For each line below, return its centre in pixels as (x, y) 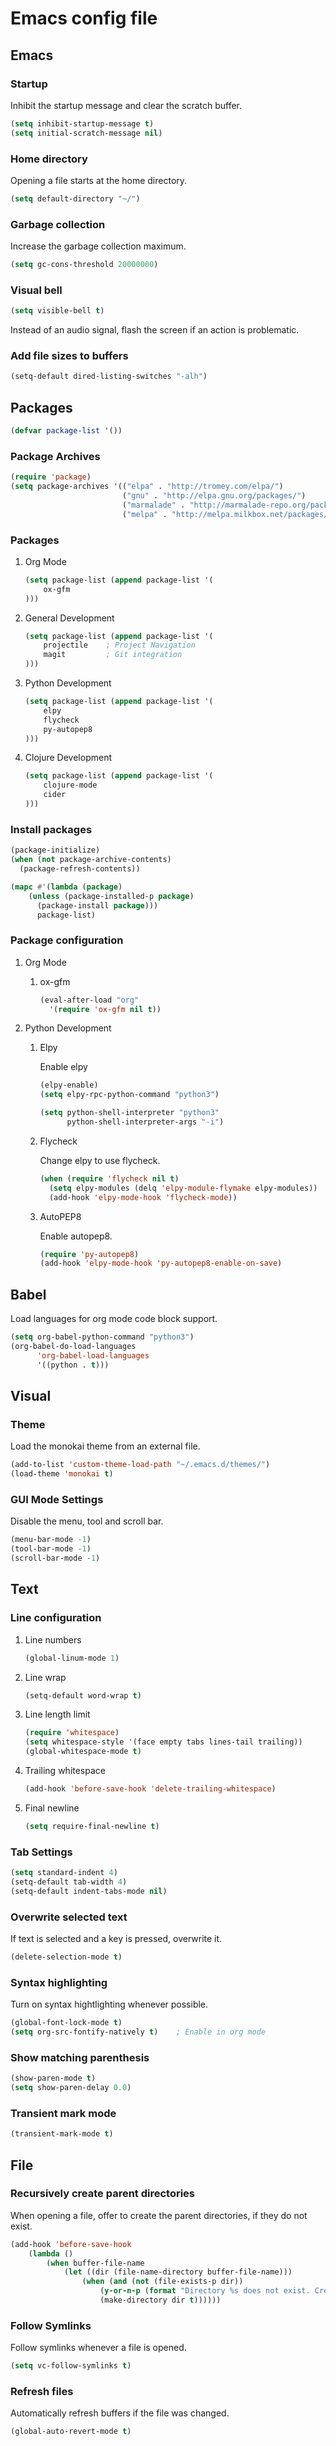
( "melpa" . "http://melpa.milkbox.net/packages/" (227, 514)
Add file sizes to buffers (69, 356)
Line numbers (53, 1639)
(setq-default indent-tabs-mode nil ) (89, 1891)
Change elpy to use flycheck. (100, 1160)
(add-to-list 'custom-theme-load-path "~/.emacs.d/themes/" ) (140, 1465)
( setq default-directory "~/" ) (75, 198)
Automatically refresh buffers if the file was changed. (120, 2413)
